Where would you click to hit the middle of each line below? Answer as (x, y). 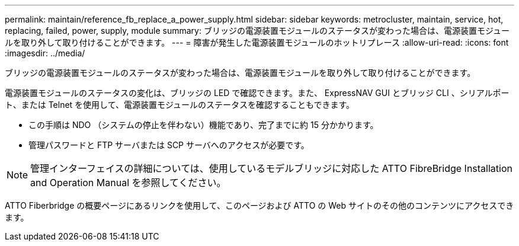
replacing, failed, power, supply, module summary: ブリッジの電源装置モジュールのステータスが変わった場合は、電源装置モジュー (257, 31)
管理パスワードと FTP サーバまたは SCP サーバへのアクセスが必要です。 (169, 145)
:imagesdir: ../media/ (45, 53)
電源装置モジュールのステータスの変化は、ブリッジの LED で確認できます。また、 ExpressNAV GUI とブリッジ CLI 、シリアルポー (257, 93)
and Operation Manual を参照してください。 (128, 183)
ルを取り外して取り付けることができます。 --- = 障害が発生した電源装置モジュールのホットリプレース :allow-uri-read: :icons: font (257, 42)
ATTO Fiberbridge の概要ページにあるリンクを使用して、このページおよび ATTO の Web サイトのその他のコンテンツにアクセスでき (259, 205)
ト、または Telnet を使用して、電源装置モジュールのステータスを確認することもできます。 (180, 105)
